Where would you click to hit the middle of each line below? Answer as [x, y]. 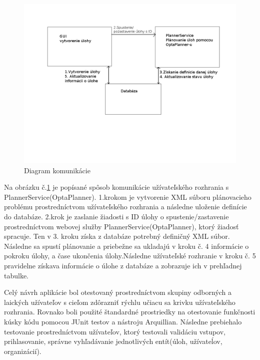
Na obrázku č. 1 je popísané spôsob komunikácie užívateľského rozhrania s [116, 187]
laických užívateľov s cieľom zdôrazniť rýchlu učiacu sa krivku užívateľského [120, 302]
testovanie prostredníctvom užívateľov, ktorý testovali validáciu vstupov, [115, 331]
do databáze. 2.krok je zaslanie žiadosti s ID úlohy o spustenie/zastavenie [116, 216]
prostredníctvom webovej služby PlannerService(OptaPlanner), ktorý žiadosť [121, 226]
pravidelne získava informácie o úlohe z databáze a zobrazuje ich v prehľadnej [123, 265]
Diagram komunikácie [57, 170]
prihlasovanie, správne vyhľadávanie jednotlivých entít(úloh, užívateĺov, [113, 341]
